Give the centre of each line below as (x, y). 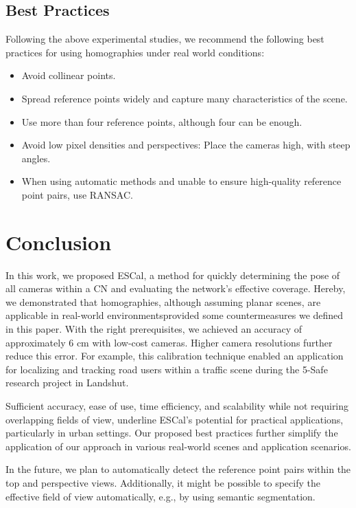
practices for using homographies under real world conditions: (135, 52)
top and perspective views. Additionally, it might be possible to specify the (163, 482)
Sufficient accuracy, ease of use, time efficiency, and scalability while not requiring (177, 406)
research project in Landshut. (67, 383)
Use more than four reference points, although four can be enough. (162, 121)
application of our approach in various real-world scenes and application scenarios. (178, 446)
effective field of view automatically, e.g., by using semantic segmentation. (161, 496)
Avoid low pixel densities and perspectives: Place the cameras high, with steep (186, 145)
